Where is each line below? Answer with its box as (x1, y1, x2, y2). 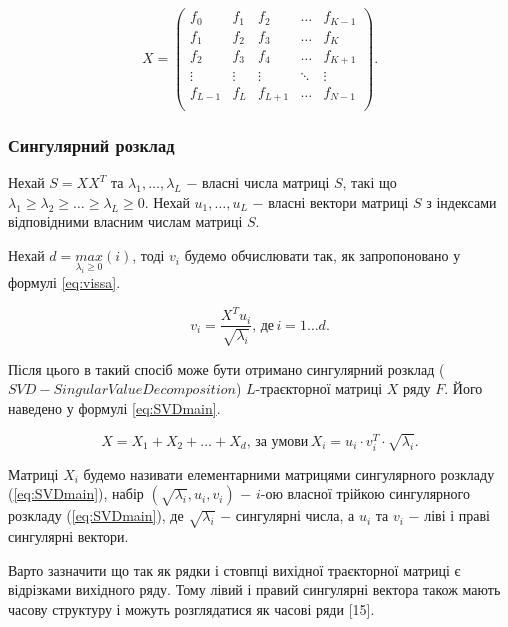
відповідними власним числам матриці (8, 211, 243, 232)
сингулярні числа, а (235, 505, 355, 526)
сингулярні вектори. (8, 526, 129, 547)
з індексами (426, 191, 497, 212)
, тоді (132, 245, 165, 266)
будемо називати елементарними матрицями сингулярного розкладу (83, 463, 495, 484)
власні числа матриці (202, 172, 330, 193)
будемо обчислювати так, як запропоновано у (184, 245, 461, 266)
